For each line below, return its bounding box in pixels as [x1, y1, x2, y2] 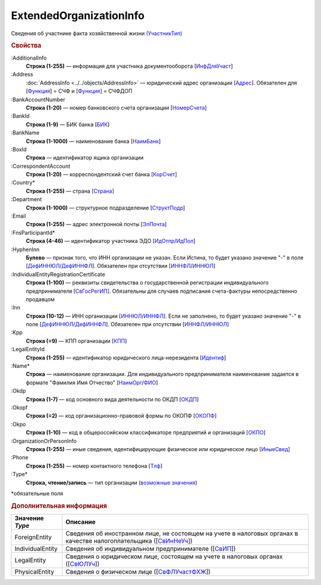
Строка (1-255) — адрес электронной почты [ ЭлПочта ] [26, 221, 167, 228]
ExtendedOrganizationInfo [11, 9, 145, 22]
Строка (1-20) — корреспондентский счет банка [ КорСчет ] [26, 171, 177, 178]
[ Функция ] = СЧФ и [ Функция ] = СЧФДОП [26, 87, 133, 95]
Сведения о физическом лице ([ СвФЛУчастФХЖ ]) [65, 567, 211, 575]
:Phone [11, 454, 29, 461]
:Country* [11, 179, 36, 186]
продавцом [26, 295, 55, 303]
